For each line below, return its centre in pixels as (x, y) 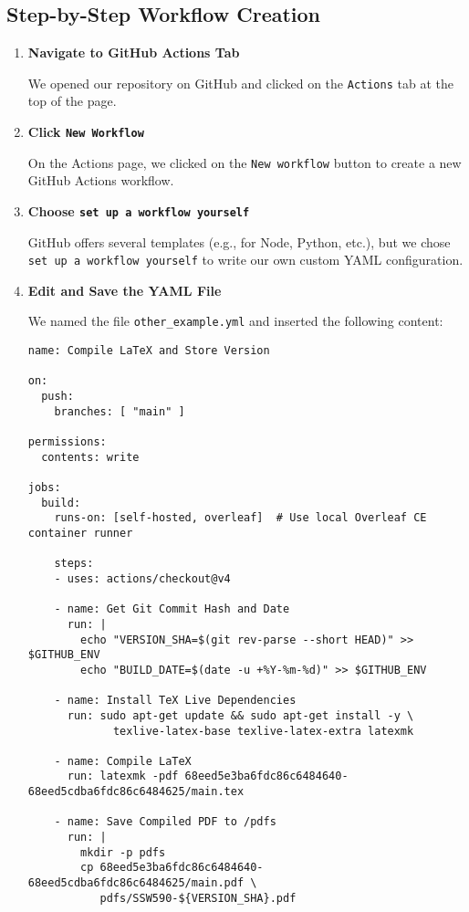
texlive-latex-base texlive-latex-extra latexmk (263, 731)
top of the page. (72, 101)
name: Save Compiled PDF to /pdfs (172, 822)
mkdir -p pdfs (123, 852)
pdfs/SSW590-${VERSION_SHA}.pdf (198, 898)
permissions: (67, 442)
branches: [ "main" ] (120, 411)
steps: (74, 564)
